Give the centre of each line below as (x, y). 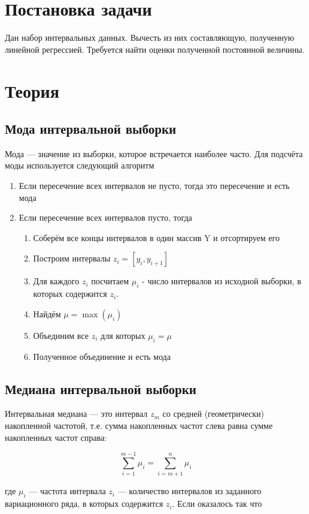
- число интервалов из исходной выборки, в (222, 281)
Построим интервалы (72, 258)
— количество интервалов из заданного (190, 491)
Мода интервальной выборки (91, 129)
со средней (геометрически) (213, 414)
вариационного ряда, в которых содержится (84, 504)
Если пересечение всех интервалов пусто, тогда (105, 217)
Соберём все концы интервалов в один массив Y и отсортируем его (156, 237)
